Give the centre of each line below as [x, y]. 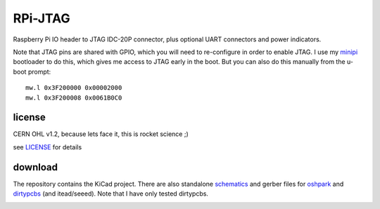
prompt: [39, 72]
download [35, 167]
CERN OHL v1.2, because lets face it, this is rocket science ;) [101, 134]
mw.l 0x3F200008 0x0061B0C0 [74, 97]
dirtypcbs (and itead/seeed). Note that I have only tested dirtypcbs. [111, 194]
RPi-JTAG [42, 18]
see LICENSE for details [47, 147]
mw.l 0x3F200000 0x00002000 [74, 88]
